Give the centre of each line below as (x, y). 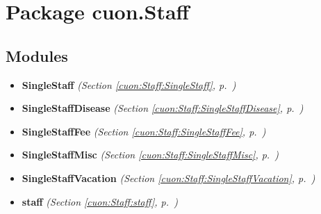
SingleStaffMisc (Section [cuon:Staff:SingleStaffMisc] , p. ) (150, 155)
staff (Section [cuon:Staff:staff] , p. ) (100, 201)
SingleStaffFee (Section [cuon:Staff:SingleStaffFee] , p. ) (144, 131)
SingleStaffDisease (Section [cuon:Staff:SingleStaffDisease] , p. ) (163, 108)
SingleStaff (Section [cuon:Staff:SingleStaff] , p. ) (129, 84)
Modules (37, 55)
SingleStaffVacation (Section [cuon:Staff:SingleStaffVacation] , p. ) (168, 178)
